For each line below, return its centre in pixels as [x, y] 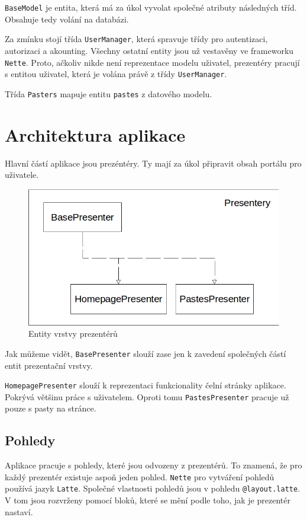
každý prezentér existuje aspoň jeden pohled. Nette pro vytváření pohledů [140, 476]
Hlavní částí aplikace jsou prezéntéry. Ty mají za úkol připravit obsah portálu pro [153, 163]
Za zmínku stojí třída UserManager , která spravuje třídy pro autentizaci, [136, 39]
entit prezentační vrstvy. [49, 365]
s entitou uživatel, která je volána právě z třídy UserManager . [116, 74]
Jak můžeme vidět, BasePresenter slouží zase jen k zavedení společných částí [146, 353]
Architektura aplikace [95, 134]
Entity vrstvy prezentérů [73, 334]
